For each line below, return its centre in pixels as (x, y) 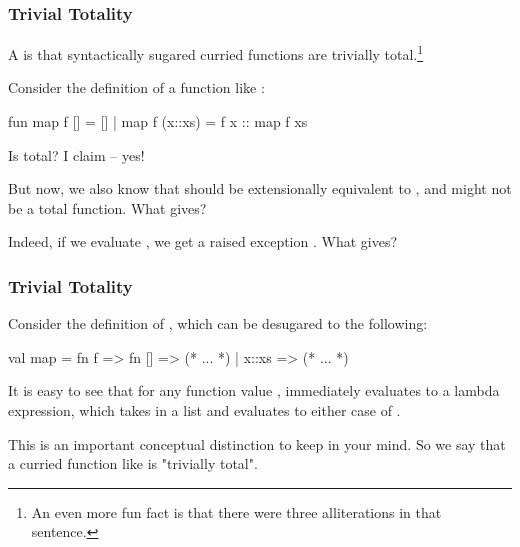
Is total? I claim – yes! (76, 154)
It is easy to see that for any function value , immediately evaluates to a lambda (254, 390)
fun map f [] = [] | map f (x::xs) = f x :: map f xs (158, 121)
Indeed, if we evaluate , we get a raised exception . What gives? (203, 241)
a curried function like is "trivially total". (133, 463)
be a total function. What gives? (107, 207)
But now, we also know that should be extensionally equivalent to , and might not (260, 188)
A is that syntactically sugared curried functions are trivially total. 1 (216, 52)
